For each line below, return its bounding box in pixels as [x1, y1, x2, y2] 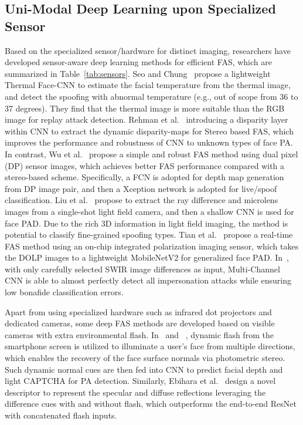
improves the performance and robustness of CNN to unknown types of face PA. [5, 136, 293, 149]
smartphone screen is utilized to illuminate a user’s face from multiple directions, [5, 340, 295, 352]
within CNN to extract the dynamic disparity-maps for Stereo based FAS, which [5, 124, 294, 137]
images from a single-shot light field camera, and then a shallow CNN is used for [5, 205, 294, 217]
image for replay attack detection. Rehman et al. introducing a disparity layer [5, 113, 288, 126]
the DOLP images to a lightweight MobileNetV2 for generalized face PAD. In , [5, 251, 289, 264]
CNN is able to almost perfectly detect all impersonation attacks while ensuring [5, 274, 291, 286]
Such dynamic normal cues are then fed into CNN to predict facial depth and [5, 363, 283, 375]
